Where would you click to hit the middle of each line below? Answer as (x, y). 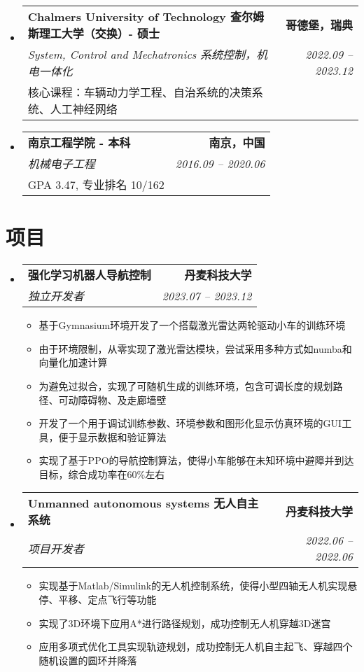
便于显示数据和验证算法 (112, 436)
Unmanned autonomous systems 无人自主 (143, 503)
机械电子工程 (61, 163)
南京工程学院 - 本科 (79, 142)
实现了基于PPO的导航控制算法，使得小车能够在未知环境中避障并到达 (196, 460)
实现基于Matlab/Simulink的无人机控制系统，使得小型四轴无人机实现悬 (198, 586)
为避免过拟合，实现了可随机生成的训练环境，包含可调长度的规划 (186, 385)
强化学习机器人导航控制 (89, 275)
